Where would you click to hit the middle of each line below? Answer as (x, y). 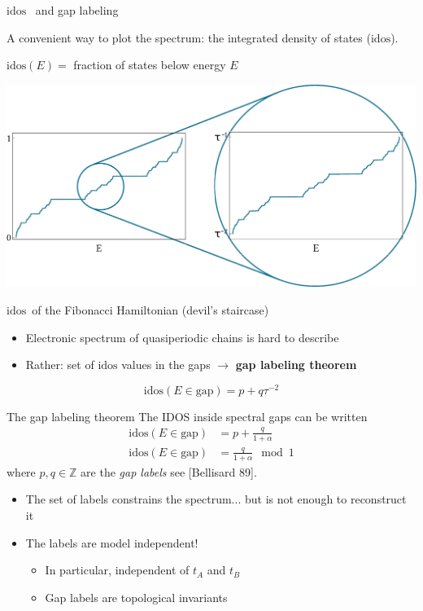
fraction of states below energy (150, 65)
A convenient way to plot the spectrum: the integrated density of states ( (189, 37)
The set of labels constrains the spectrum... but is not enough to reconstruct (216, 499)
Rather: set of (60, 365)
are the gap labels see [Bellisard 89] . (169, 471)
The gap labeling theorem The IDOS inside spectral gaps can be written (187, 416)
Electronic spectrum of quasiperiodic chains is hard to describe (182, 337)
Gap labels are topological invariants (136, 597)
